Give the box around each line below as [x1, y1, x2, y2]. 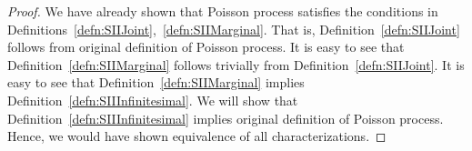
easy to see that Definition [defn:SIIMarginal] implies [7, 73, 305, 92]
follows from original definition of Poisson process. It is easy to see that [7, 37, 405, 56]
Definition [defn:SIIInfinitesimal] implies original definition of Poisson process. [7, 108, 444, 127]
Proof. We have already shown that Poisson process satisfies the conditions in [7, 2, 438, 20]
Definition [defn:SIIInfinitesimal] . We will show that [7, 90, 298, 109]
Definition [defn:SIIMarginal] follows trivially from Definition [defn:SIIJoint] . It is [7, 55, 465, 74]
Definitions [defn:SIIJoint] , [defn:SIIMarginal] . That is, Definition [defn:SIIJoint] [7, 19, 460, 38]
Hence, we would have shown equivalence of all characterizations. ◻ [7, 126, 387, 146]
